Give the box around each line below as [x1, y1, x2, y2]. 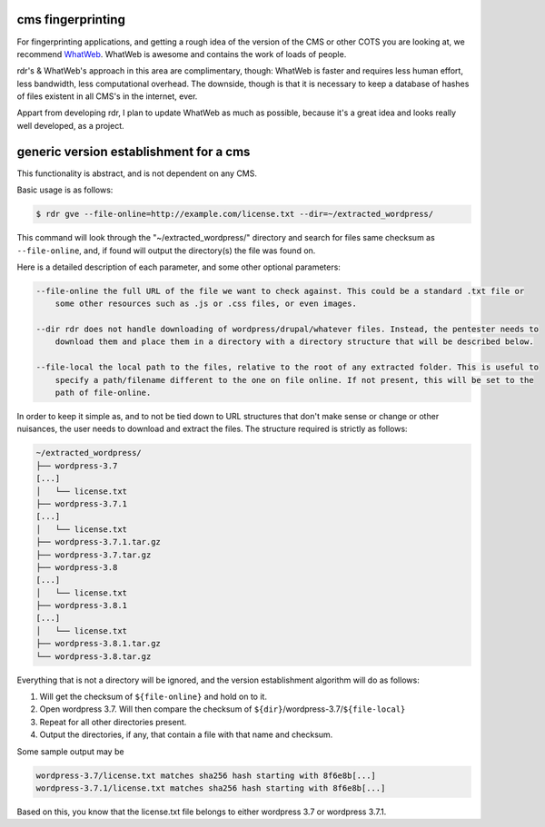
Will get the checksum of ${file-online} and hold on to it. [39, 691, 268, 702]
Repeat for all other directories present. [39, 716, 187, 727]
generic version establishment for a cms [16, 143, 251, 159]
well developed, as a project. [16, 120, 124, 131]
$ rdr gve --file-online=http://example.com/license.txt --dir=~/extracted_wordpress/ [35, 209, 434, 220]
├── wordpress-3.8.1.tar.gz [35, 638, 161, 649]
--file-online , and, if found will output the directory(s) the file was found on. [16, 245, 316, 256]
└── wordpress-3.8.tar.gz [35, 651, 152, 662]
